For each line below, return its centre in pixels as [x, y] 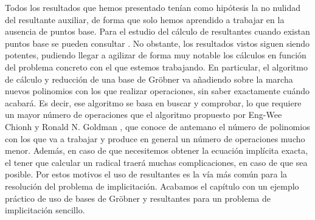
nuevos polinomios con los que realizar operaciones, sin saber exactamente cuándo [157, 91]
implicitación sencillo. [45, 210]
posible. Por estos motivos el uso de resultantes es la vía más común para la [146, 174]
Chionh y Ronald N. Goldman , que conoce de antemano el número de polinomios [157, 126]
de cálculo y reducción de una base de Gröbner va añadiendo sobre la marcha [149, 79]
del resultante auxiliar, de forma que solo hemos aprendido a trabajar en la [145, 19]
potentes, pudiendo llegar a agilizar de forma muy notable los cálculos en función [156, 55]
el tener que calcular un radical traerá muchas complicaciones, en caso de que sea [156, 162]
